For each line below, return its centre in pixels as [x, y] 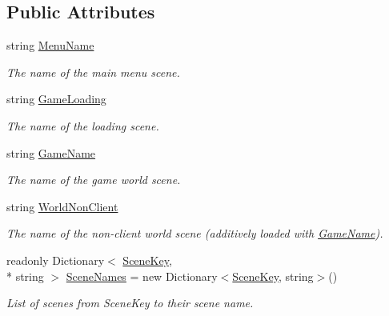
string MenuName [50, 45]
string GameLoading [56, 99]
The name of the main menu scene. [93, 72]
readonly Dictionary [56, 260]
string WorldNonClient [62, 206]
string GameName [51, 152]
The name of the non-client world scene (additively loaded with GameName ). [195, 233]
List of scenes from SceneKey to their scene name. [130, 303]
